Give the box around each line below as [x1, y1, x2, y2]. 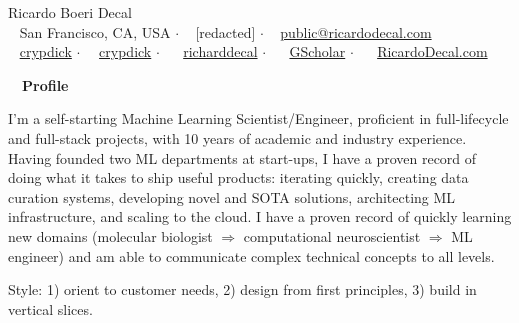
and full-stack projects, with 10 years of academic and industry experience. [8, 127, 467, 148]
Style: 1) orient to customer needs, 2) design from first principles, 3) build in [8, 279, 477, 300]
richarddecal [183, 41, 258, 62]
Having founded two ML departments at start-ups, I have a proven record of [8, 147, 477, 168]
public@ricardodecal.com [280, 21, 432, 42]
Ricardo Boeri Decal [8, 2, 132, 22]
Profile [22, 74, 69, 95]
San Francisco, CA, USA [19, 21, 171, 42]
